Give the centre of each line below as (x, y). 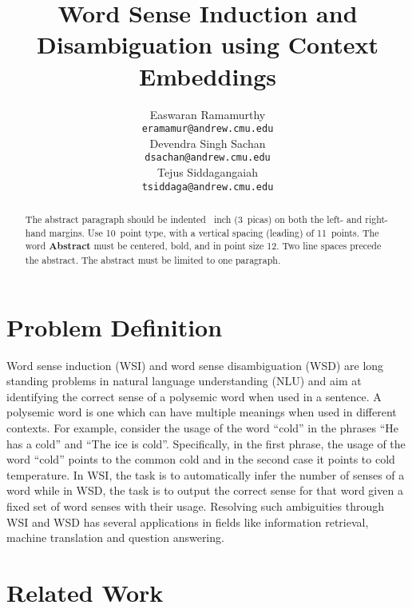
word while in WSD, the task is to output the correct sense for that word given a (205, 490)
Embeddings (208, 76)
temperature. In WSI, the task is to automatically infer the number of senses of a (206, 474)
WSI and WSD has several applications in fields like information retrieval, (188, 521)
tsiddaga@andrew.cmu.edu (208, 187)
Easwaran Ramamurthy (208, 114)
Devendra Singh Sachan (208, 143)
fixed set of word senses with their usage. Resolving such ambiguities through (196, 506)
